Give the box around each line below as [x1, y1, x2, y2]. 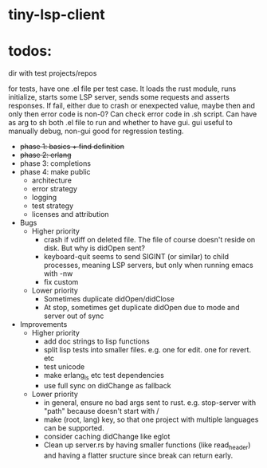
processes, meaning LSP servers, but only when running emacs [43, 261, 253, 270]
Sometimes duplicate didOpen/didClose [43, 294, 175, 304]
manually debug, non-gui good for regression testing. [8, 126, 184, 136]
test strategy [31, 201, 74, 210]
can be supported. [43, 423, 105, 432]
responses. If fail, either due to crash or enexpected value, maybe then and [8, 101, 255, 111]
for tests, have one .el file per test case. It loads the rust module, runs [8, 84, 237, 93]
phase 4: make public [19, 167, 91, 177]
